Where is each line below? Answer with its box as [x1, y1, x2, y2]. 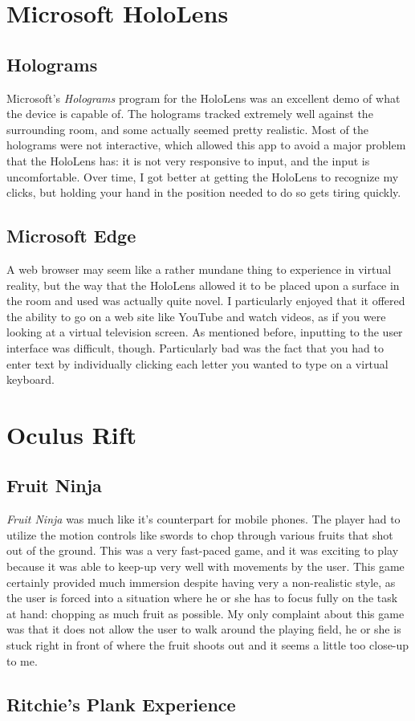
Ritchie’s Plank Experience [6, 691, 236, 716]
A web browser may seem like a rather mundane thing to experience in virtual [6, 260, 392, 277]
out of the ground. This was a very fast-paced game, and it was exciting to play [6, 542, 399, 559]
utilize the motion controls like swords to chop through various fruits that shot [6, 526, 393, 543]
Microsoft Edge [6, 223, 136, 248]
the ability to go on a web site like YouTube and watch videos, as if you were [6, 308, 386, 324]
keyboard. [6, 371, 55, 388]
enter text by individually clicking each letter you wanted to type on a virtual [6, 355, 389, 372]
